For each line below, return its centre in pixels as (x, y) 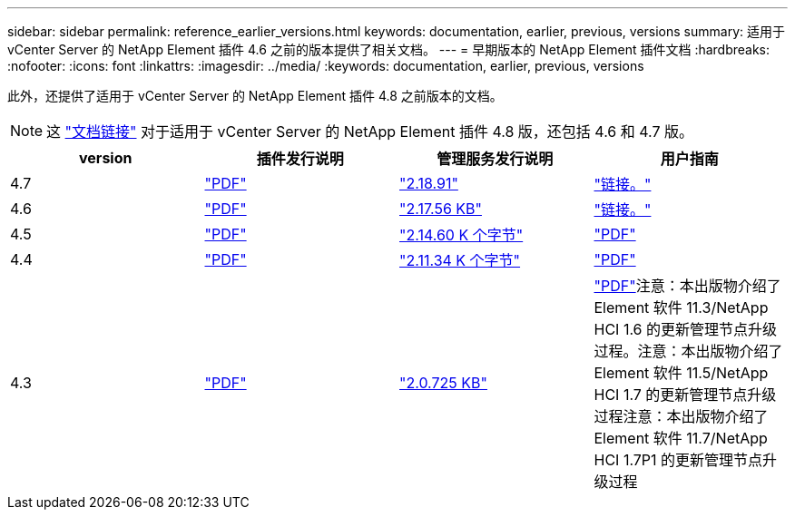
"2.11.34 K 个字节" (460, 260)
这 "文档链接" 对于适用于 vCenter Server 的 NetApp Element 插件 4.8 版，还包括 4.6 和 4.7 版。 (370, 132)
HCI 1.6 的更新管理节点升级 (686, 329)
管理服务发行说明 (495, 159)
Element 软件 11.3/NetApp (681, 307)
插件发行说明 (300, 159)
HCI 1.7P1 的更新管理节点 (678, 460)
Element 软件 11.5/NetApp (681, 373)
